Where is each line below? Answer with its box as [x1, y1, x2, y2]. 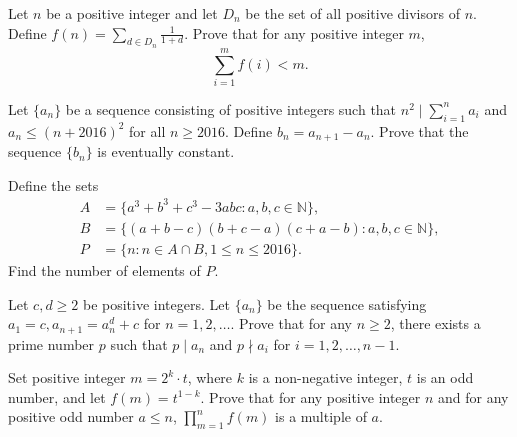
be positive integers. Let [82, 293, 230, 314]
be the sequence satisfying [267, 293, 427, 314]
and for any [438, 386, 509, 407]
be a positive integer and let [46, 3, 218, 23]
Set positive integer [8, 367, 126, 388]
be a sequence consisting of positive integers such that [65, 98, 397, 119]
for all [129, 120, 166, 141]
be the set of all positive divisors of [245, 3, 460, 23]
